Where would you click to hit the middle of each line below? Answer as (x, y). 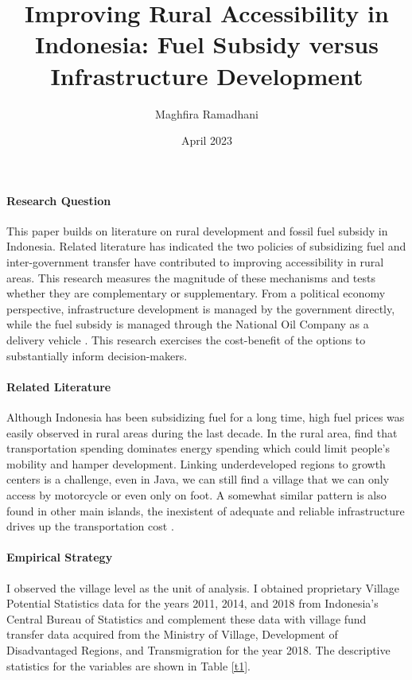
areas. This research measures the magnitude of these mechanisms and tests (191, 277)
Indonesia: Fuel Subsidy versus (207, 44)
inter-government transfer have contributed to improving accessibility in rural (195, 262)
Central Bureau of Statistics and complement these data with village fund (187, 618)
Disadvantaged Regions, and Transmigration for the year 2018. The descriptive (198, 649)
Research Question (59, 200)
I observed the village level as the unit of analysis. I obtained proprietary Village (203, 587)
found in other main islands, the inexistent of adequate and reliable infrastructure (206, 510)
